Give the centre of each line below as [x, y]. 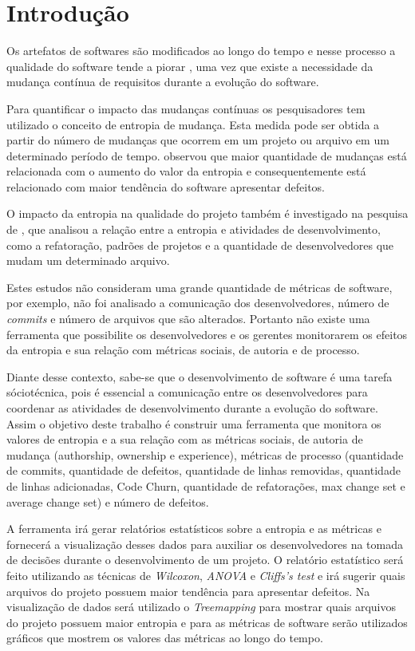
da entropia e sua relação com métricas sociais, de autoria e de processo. [183, 350]
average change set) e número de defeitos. [108, 501]
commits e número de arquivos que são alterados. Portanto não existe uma [188, 319]
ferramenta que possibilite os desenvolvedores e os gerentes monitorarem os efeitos [207, 334]
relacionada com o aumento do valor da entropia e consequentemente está [186, 171]
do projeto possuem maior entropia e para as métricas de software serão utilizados [207, 622]
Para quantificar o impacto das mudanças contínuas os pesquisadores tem [186, 108]
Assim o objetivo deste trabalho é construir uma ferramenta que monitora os [194, 423]
